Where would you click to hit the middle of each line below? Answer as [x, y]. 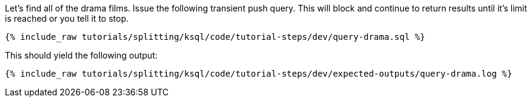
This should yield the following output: [81, 55]
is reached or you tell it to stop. [67, 18]
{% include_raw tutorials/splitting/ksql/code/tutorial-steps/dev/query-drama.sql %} [215, 37]
